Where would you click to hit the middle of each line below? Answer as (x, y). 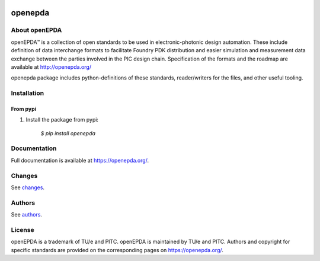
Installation (28, 93)
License (23, 230)
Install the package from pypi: (62, 120)
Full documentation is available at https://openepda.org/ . (80, 160)
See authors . (27, 215)
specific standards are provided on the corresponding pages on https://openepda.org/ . (117, 250)
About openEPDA (36, 30)
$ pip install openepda (68, 133)
